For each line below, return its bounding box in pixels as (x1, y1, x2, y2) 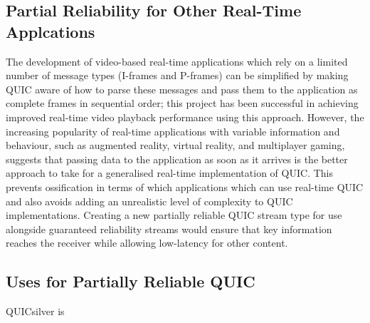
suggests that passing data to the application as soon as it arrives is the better (6, 151, 348, 166)
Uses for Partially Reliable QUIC (6, 270, 255, 292)
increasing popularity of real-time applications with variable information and (6, 123, 340, 138)
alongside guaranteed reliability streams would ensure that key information (6, 221, 332, 236)
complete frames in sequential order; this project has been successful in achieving (6, 96, 359, 111)
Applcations (6, 20, 95, 42)
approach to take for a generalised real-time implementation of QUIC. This (6, 165, 333, 180)
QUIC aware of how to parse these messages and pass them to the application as (6, 81, 358, 96)
